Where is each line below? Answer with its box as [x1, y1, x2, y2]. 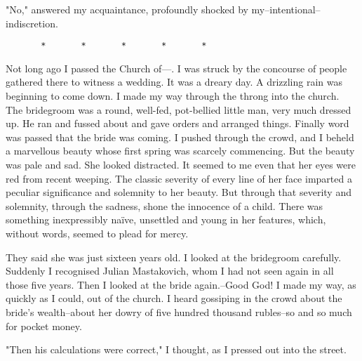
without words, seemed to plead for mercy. [6, 225, 189, 240]
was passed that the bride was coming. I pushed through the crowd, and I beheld [6, 129, 354, 144]
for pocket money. [6, 318, 82, 333]
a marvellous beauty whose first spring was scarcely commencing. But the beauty [6, 143, 355, 158]
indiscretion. [6, 15, 58, 30]
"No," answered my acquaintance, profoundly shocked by [6, 2, 248, 16]
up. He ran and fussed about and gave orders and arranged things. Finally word [6, 116, 349, 131]
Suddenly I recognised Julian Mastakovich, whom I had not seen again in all [6, 263, 334, 278]
